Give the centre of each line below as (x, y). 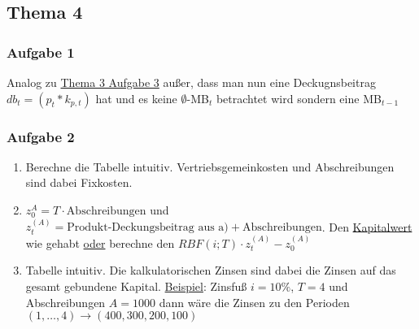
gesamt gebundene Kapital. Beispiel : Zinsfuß (136, 286)
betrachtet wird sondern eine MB (299, 98)
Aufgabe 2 (41, 136)
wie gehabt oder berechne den (100, 242)
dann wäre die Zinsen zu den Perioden (254, 302)
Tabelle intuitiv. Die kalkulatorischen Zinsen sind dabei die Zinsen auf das (211, 270)
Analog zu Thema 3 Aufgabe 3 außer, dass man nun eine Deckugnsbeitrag (191, 82)
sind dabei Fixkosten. (79, 182)
